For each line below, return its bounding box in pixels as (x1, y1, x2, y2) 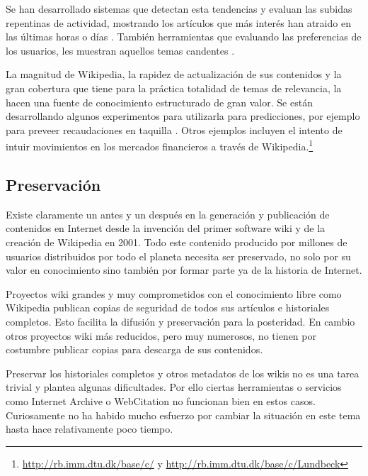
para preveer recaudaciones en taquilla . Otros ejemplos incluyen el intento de (6, 122, 343, 137)
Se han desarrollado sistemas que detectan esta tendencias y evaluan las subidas (6, 1, 352, 16)
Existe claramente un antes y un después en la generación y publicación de (6, 206, 330, 221)
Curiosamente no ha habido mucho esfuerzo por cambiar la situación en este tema (6, 407, 361, 422)
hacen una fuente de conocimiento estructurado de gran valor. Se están (6, 94, 313, 109)
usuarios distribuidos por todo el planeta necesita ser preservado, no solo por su (6, 248, 351, 263)
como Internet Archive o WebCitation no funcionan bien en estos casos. (6, 393, 316, 408)
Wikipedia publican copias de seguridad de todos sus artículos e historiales (6, 300, 330, 315)
